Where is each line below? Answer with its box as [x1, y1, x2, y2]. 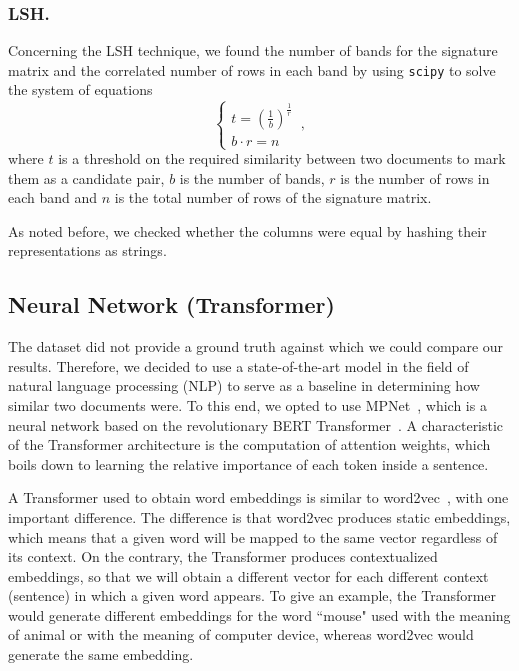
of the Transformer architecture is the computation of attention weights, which [8, 434, 491, 455]
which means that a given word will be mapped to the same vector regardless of [8, 526, 498, 547]
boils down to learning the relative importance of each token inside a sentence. [8, 453, 489, 474]
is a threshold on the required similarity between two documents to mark [58, 148, 506, 168]
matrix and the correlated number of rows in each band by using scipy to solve [8, 59, 496, 80]
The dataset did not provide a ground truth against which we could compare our [8, 336, 504, 357]
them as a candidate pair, [8, 167, 165, 188]
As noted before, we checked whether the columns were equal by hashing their [8, 220, 487, 241]
